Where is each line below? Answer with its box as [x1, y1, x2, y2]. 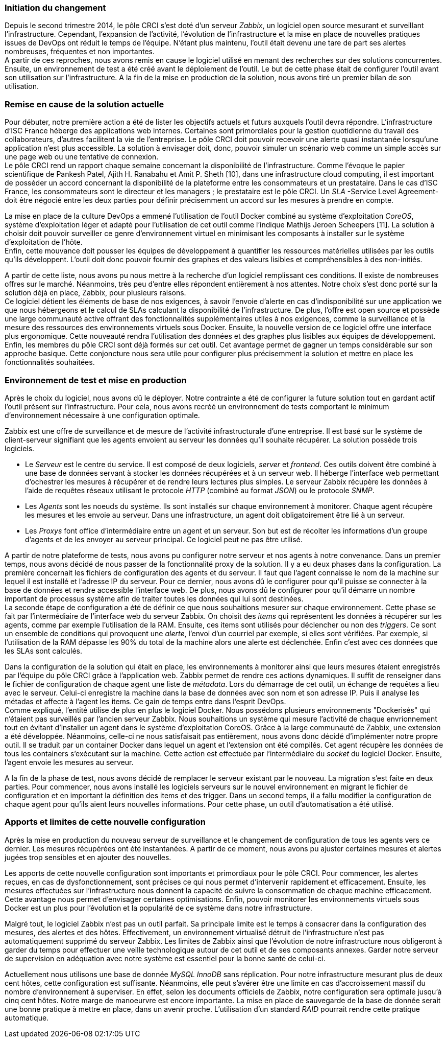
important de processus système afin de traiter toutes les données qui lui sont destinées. [5, 594, 304, 603]
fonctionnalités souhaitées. [5, 358, 95, 367]
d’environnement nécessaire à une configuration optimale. [5, 410, 200, 420]
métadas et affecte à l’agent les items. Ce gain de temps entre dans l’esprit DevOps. [5, 697, 286, 706]
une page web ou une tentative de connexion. [5, 152, 159, 161]
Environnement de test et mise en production [5, 375, 187, 385]
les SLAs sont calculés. [5, 646, 82, 655]
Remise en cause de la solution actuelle [5, 99, 164, 109]
